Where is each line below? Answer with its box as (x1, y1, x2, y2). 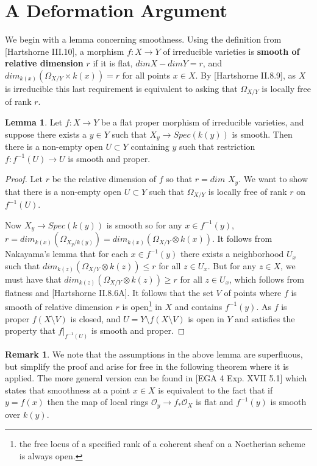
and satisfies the (235, 312, 295, 325)
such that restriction (179, 140, 255, 152)
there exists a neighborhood (180, 247, 284, 260)
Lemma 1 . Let (5, 115, 63, 128)
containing (130, 140, 169, 152)
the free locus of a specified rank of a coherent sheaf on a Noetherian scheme (19, 437, 305, 450)
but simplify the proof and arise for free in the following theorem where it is (5, 359, 289, 372)
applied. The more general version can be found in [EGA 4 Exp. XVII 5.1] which (5, 372, 307, 384)
